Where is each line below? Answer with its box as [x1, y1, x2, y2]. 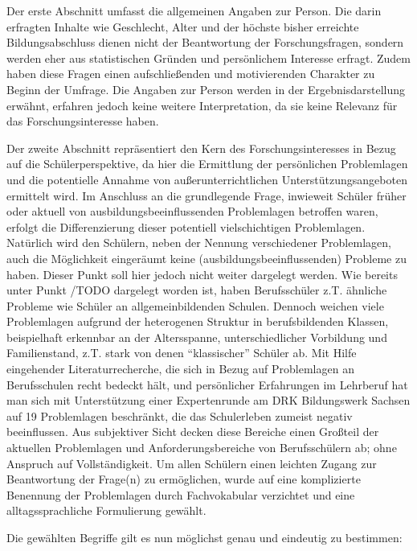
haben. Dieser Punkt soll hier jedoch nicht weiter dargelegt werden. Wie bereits [6, 265, 398, 282]
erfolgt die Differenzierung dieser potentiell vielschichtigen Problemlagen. [6, 218, 366, 235]
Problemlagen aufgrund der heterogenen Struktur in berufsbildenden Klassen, [6, 313, 389, 330]
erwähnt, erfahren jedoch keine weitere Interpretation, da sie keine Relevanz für [6, 97, 398, 113]
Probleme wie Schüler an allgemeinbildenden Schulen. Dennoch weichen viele [6, 297, 384, 314]
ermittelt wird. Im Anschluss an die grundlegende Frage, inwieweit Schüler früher [6, 187, 407, 204]
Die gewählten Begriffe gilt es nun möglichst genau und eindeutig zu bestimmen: [6, 529, 403, 545]
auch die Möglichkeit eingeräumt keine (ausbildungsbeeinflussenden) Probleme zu [6, 249, 407, 266]
